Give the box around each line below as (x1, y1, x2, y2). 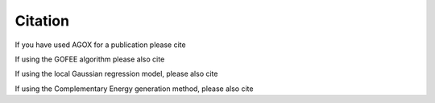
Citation (14, 12, 70, 30)
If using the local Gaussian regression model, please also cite (14, 69, 218, 79)
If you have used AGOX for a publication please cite (14, 40, 186, 50)
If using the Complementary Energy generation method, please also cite (14, 84, 254, 93)
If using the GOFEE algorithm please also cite (14, 54, 165, 64)
